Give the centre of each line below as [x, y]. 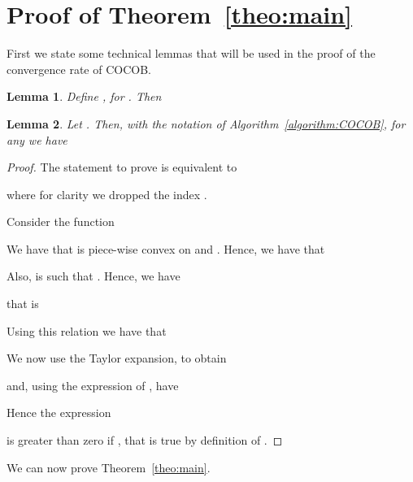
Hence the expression [59, 413]
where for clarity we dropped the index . [107, 194]
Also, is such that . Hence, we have [93, 276]
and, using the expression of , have [93, 385]
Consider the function [61, 221]
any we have [37, 139]
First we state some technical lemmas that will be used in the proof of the [191, 53]
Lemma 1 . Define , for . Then [84, 96]
